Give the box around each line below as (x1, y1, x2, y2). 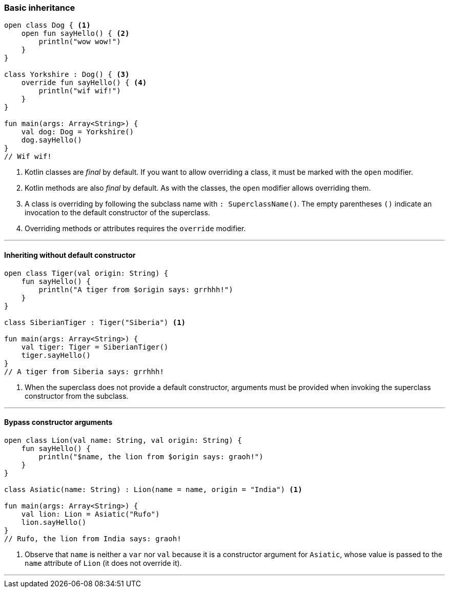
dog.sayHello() (21, 136, 82, 145)
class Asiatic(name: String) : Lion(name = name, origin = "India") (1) (4, 485, 302, 494)
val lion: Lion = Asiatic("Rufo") (21, 509, 160, 518)
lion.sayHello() (21, 518, 87, 526)
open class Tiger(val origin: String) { (4, 269, 169, 277)
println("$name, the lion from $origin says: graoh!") (38, 452, 263, 461)
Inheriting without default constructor (4, 250, 136, 259)
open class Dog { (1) (4, 21, 91, 30)
